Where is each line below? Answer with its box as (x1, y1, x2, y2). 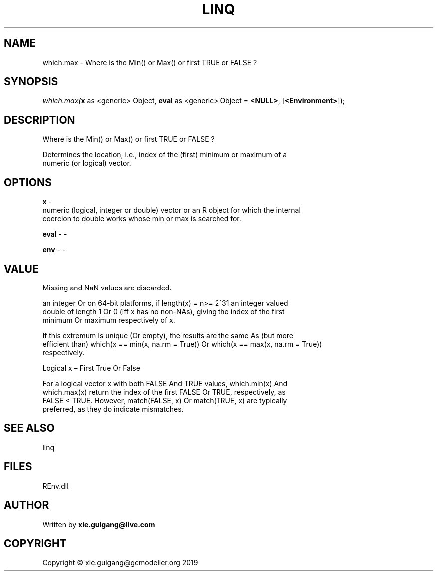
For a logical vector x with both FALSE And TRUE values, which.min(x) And (42, 379, 288, 388)
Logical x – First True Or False (42, 363, 140, 372)
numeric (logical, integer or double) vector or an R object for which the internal (42, 206, 301, 215)
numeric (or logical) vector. (42, 159, 131, 168)
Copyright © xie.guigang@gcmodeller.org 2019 (42, 558, 198, 567)
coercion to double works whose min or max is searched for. (42, 214, 241, 223)
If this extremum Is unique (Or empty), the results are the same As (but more (42, 331, 294, 340)
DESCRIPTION (4, 113, 75, 126)
